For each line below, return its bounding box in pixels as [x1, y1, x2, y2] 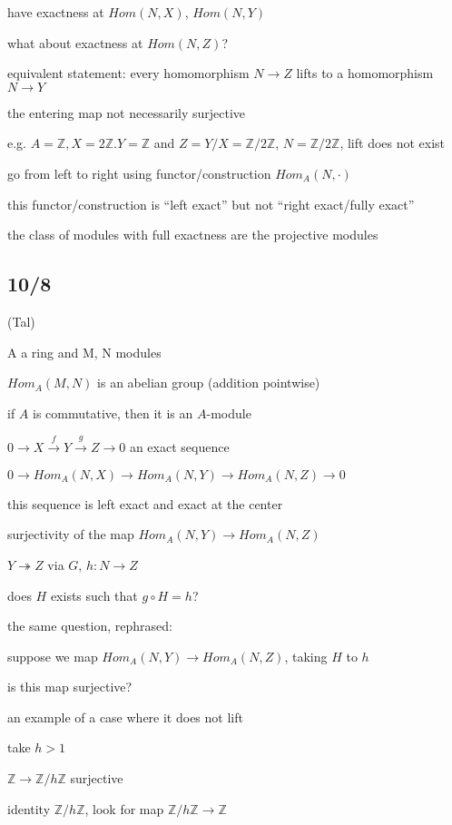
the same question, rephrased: [7, 616, 172, 635]
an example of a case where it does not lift [7, 707, 243, 726]
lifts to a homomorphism [296, 64, 434, 83]
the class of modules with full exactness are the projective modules [7, 225, 378, 244]
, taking [284, 646, 328, 665]
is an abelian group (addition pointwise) [97, 373, 320, 392]
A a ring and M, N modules [7, 342, 162, 361]
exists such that [50, 585, 138, 604]
